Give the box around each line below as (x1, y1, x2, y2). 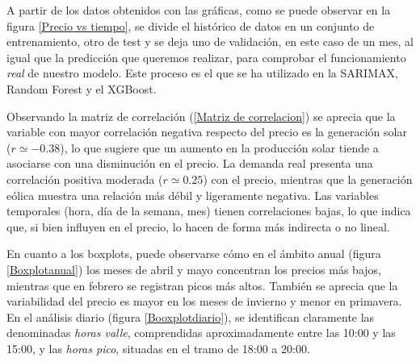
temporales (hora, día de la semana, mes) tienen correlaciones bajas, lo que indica (6, 202, 411, 219)
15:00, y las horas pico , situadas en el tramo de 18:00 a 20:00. (6, 339, 310, 356)
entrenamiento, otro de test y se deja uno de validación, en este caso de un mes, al (6, 33, 414, 50)
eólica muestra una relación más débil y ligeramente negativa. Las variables (6, 186, 379, 203)
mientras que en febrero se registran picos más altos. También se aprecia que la (6, 277, 398, 293)
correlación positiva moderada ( (6, 170, 163, 187)
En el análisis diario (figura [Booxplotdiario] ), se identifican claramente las (6, 308, 375, 325)
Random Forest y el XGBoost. (6, 80, 157, 97)
